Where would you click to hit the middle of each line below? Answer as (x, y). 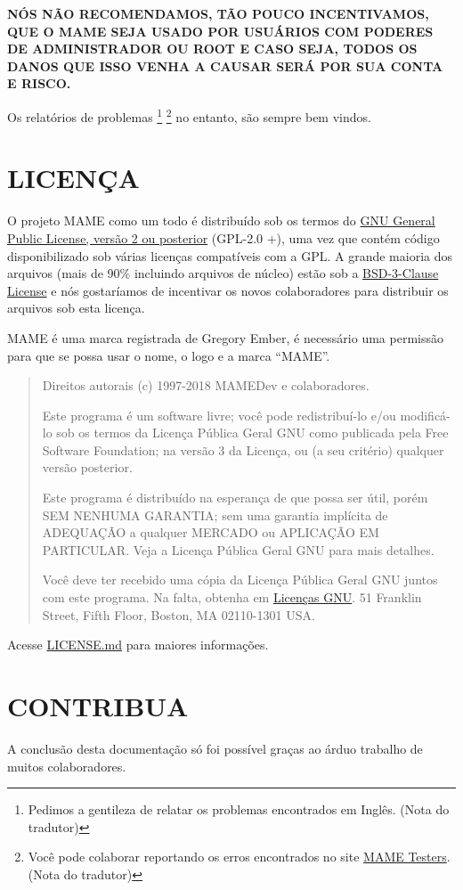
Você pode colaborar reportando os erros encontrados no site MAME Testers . (239, 857)
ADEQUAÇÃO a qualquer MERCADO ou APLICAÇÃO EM (211, 532)
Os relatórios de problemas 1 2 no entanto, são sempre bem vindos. (189, 115)
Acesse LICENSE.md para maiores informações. (138, 645)
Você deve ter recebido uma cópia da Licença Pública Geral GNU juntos (240, 580)
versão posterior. (87, 467)
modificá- (425, 415)
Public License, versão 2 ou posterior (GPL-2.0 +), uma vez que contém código (223, 237)
